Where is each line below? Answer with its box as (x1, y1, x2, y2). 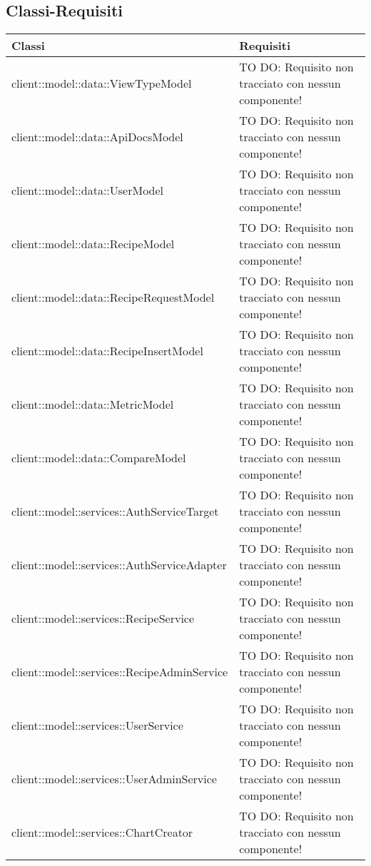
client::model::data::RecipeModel (11, 235, 175, 253)
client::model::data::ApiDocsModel (11, 128, 183, 146)
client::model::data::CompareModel (11, 449, 186, 467)
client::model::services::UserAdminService (11, 770, 217, 788)
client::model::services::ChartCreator (11, 824, 193, 841)
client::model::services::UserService (11, 717, 183, 734)
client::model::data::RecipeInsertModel (11, 342, 203, 360)
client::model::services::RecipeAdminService (11, 663, 228, 681)
